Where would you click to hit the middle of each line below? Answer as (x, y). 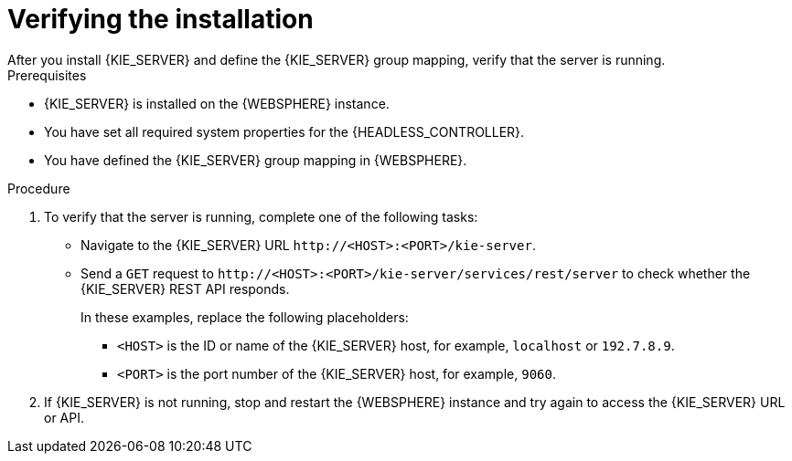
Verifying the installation (161, 19)
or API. (64, 417)
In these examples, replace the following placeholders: (245, 317)
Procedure (39, 188)
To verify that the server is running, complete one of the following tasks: (261, 216)
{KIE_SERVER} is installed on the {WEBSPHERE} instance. (217, 103)
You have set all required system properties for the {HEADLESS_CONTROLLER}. (284, 131)
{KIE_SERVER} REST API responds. (185, 288)
